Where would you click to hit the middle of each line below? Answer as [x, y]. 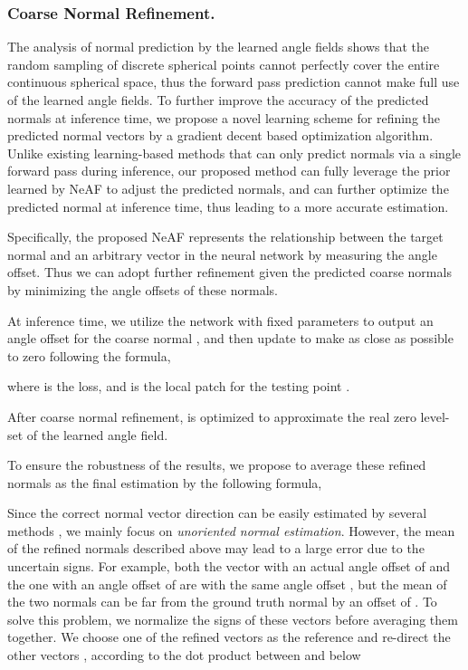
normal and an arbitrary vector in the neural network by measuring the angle [222, 254]
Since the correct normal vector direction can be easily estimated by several [217, 513]
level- [435, 416]
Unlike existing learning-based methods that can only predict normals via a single [234, 153]
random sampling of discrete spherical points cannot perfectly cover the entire [224, 64]
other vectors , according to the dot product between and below [184, 655]
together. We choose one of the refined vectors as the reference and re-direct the [229, 637]
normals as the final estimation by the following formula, [165, 482]
